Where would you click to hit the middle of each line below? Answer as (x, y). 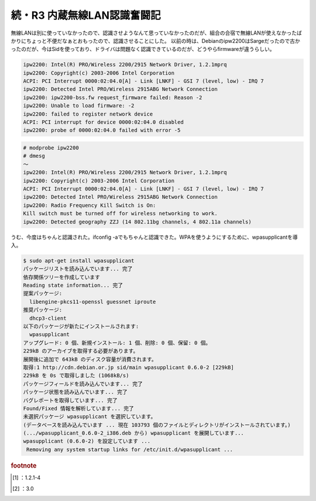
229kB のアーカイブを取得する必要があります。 (81, 351)
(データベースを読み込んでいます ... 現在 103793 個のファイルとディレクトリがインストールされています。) (157, 425)
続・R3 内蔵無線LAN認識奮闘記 (86, 15)
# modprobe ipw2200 (51, 148)
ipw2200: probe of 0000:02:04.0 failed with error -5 (102, 130)
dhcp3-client (48, 318)
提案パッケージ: (43, 294)
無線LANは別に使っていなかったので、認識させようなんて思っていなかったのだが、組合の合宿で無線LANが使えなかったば (157, 33)
